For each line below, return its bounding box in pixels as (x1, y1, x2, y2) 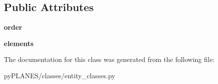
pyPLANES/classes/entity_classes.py (4, 70, 115, 80)
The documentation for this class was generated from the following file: (4, 54, 215, 64)
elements (4, 38, 34, 48)
